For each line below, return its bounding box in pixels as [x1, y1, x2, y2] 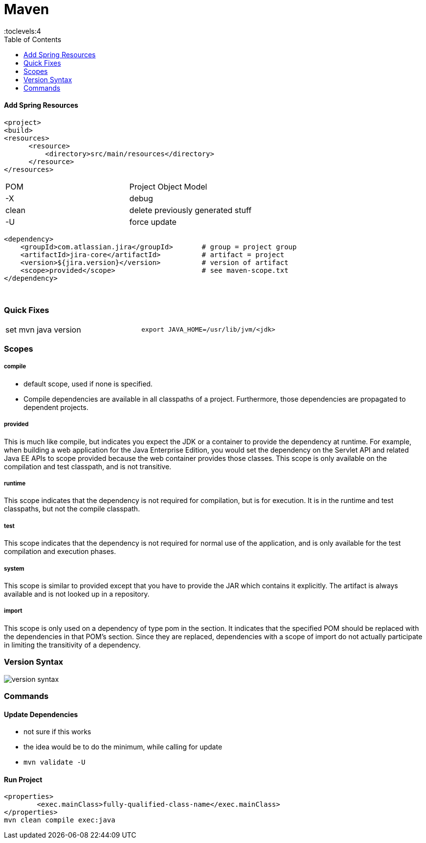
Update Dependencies [4, 710, 78, 719]
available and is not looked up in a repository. [4, 590, 150, 598]
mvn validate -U [23, 758, 86, 767]
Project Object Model [129, 181, 207, 192]
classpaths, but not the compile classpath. [4, 505, 140, 513]
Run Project [4, 775, 43, 784]
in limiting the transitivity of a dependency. [4, 640, 141, 649]
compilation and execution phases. [4, 547, 116, 556]
